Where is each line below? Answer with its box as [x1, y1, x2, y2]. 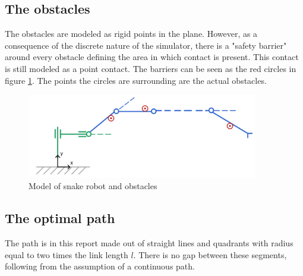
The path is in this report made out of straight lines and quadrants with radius [5, 236, 293, 249]
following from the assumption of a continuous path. [5, 260, 195, 272]
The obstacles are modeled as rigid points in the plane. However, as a [5, 27, 258, 40]
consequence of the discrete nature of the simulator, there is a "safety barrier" [5, 39, 287, 51]
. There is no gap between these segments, [133, 248, 287, 261]
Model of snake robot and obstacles [29, 180, 157, 192]
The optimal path [5, 209, 115, 227]
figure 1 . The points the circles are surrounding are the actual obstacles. [5, 74, 267, 86]
